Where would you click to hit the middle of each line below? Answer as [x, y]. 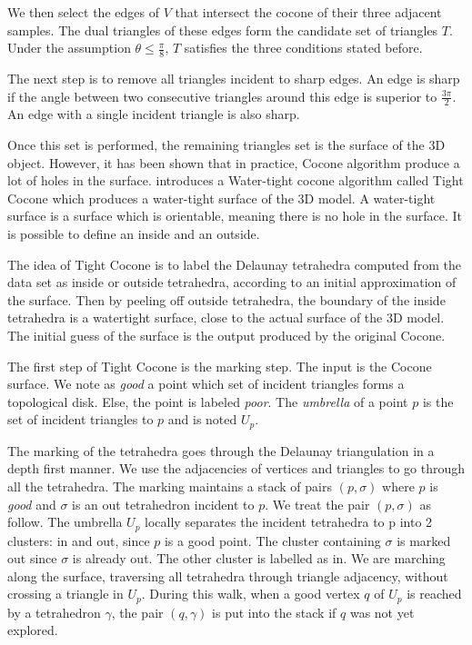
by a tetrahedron [54, 612]
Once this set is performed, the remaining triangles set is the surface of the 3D [226, 145]
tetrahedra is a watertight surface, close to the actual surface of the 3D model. [226, 318]
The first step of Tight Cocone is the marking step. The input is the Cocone [220, 366]
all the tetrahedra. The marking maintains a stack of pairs [170, 486]
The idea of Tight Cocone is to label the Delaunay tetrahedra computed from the [234, 264]
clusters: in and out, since [79, 540]
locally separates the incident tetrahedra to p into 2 [289, 522]
